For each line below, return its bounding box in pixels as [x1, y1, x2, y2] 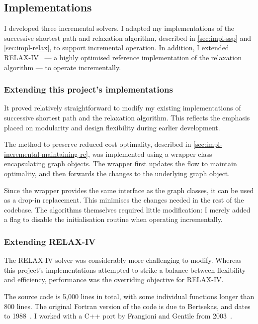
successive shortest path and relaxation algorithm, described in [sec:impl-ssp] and [4, 32, 252, 43]
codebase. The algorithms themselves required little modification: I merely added [4, 204, 251, 215]
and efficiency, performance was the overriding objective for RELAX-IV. [4, 274, 224, 285]
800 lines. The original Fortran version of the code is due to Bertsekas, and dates [4, 301, 251, 311]
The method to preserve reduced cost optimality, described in [4, 139, 191, 149]
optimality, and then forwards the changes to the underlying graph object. [4, 168, 230, 178]
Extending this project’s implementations [4, 83, 173, 96]
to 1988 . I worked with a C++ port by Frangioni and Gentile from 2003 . [4, 311, 232, 321]
